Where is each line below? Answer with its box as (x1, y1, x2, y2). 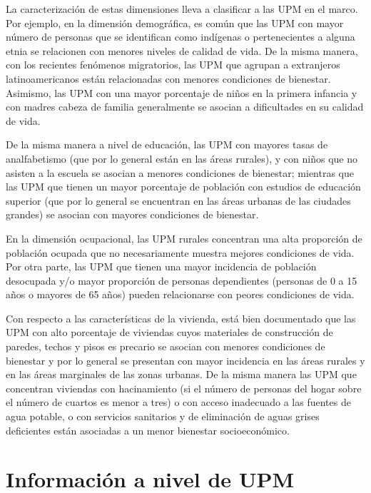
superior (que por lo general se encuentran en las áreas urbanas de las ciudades (6, 193, 351, 208)
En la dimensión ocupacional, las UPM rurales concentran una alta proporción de (6, 230, 362, 245)
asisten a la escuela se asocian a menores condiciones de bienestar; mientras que (6, 165, 354, 180)
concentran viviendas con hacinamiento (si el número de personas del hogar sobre (6, 380, 362, 395)
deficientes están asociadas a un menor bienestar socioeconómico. (6, 422, 290, 437)
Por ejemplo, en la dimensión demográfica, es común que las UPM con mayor (6, 15, 344, 30)
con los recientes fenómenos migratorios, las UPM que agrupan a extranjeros (6, 57, 340, 72)
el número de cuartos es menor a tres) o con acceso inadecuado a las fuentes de (6, 395, 351, 410)
